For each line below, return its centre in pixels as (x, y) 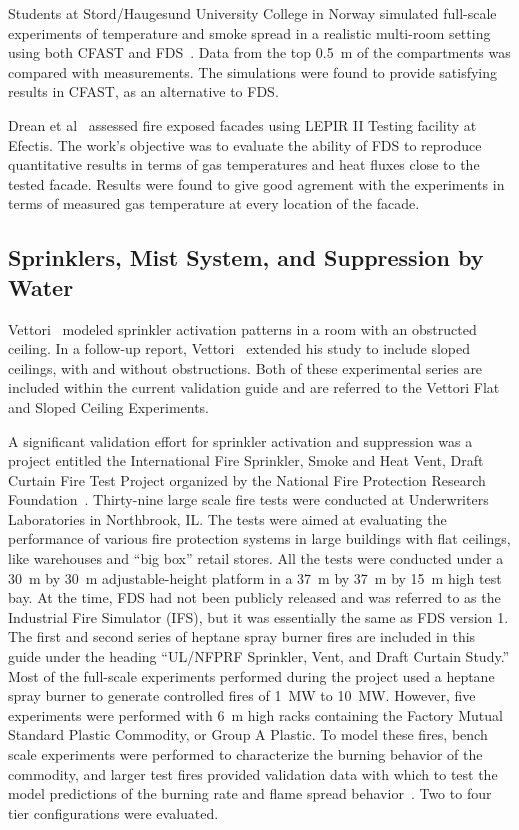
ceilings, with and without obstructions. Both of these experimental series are (245, 367)
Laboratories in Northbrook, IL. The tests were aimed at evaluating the (227, 518)
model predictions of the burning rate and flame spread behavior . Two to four (250, 793)
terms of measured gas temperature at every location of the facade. (214, 203)
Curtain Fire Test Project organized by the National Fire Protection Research (247, 479)
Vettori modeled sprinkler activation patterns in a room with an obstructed (242, 328)
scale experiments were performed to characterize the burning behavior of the (245, 754)
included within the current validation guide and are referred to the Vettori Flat (254, 387)
